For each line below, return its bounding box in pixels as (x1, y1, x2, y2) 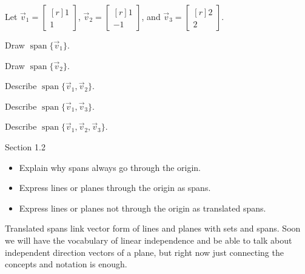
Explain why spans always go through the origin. (19, 161, 201, 173)
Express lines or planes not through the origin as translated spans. (19, 201, 266, 214)
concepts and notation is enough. (5, 258, 127, 270)
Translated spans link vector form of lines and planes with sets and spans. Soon (5, 222, 301, 235)
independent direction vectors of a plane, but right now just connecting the (5, 246, 284, 258)
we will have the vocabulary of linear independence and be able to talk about (5, 233, 292, 246)
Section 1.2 (5, 140, 45, 153)
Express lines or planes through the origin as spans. (19, 181, 211, 194)
